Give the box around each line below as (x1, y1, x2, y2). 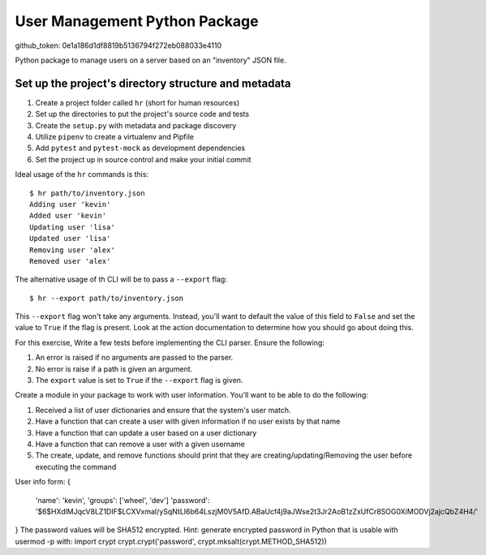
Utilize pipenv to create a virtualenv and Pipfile (35, 132, 195, 142)
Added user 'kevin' (29, 211, 107, 221)
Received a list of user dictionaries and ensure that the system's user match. (35, 405, 291, 415)
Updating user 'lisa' (29, 222, 115, 231)
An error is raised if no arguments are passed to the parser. (35, 353, 234, 363)
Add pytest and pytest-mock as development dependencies (35, 143, 246, 153)
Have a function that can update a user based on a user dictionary (35, 428, 257, 437)
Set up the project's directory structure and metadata (15, 76, 291, 90)
